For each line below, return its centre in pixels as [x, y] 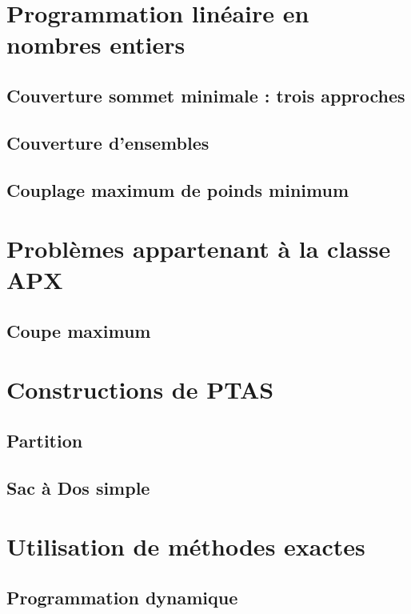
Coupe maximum [79, 330]
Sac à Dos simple [78, 487]
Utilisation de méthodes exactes [186, 546]
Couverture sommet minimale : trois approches [206, 95]
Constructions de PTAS [140, 389]
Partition [45, 441]
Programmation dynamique [122, 597]
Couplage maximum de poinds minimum [178, 189]
